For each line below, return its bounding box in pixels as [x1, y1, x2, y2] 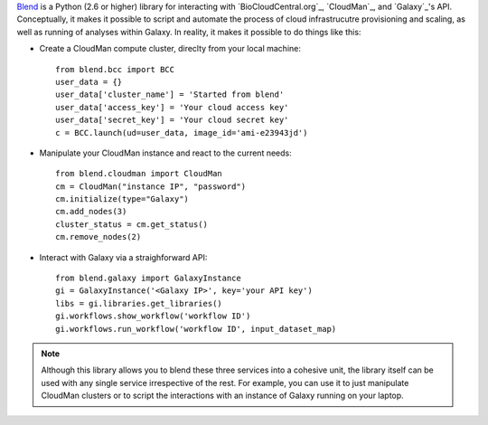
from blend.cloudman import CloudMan [55, 168, 223, 179]
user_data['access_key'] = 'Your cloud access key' [55, 102, 289, 112]
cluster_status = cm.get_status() [55, 219, 208, 230]
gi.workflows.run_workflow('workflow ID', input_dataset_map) [55, 324, 337, 334]
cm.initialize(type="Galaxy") [55, 194, 190, 204]
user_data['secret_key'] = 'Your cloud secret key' [55, 115, 289, 126]
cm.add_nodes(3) [55, 206, 127, 217]
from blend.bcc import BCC [55, 64, 175, 74]
